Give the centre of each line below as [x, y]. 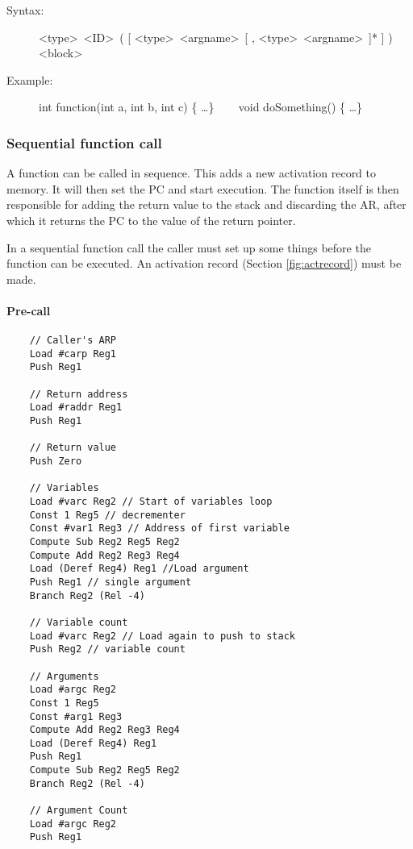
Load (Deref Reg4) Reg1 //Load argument [139, 569]
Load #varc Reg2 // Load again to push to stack [162, 636]
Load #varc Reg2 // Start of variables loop [151, 502]
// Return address [79, 394]
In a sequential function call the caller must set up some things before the [189, 247]
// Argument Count [79, 811]
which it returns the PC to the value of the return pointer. [151, 220]
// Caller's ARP [73, 341]
